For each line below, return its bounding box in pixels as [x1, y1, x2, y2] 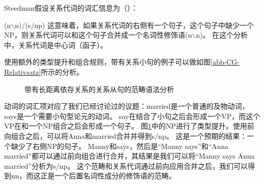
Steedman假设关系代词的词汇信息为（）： [4, 3, 138, 13]
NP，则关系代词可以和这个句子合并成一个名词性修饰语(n [4, 29, 192, 40]
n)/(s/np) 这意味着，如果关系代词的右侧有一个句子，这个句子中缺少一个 [15, 19, 254, 30]
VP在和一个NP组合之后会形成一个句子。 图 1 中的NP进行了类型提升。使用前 [4, 120, 254, 131]
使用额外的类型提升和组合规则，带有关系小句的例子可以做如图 [4, 56, 211, 67]
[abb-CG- [211, 56, 240, 67]
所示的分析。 [41, 66, 84, 77]
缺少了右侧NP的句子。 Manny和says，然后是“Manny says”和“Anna [11, 140, 229, 151]
